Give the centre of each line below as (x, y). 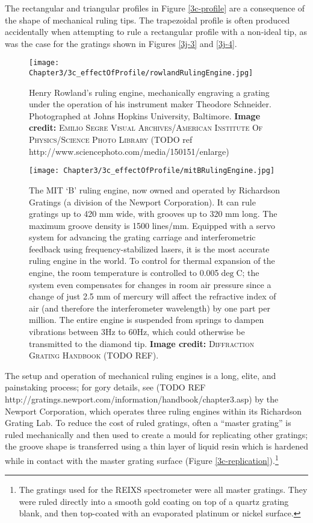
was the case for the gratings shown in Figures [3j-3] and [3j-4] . (121, 43)
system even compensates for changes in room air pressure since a (150, 284)
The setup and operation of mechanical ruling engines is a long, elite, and (141, 375)
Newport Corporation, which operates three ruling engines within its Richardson (153, 411)
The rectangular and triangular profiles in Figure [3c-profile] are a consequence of (155, 8)
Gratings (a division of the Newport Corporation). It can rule (142, 202)
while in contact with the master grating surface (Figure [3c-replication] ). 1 (142, 459)
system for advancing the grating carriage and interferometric (142, 237)
